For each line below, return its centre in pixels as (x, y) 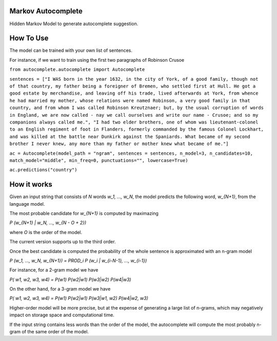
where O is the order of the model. (46, 232)
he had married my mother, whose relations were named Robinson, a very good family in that (130, 101)
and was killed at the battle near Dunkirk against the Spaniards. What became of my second (130, 137)
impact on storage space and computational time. (62, 315)
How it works (31, 184)
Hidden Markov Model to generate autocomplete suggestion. (74, 24)
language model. (27, 204)
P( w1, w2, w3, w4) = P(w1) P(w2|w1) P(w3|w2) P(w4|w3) (70, 279)
